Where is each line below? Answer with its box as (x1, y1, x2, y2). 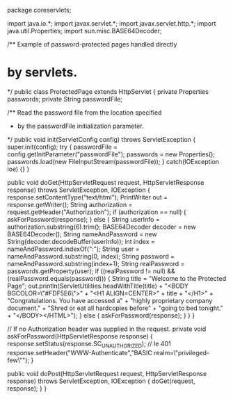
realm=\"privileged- (154, 348, 210, 357)
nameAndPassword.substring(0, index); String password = (7, 252, 175, 260)
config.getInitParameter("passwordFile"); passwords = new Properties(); (7, 149, 216, 158)
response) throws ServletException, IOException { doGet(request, (7, 377, 195, 385)
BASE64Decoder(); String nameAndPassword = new (7, 229, 158, 238)
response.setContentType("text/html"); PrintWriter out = (7, 193, 168, 201)
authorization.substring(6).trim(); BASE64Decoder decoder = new (7, 222, 196, 231)
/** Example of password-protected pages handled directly (7, 40, 177, 48)
